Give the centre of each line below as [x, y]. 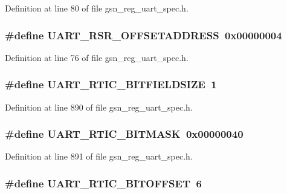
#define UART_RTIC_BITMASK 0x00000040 [124, 134]
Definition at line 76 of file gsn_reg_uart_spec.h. [97, 57]
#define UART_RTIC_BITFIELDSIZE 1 [111, 84]
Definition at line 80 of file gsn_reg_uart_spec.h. [97, 8]
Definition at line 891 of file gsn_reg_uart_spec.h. [99, 156]
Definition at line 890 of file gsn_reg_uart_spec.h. [99, 107]
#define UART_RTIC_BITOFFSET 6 [103, 183]
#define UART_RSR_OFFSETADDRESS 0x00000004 [143, 35]
